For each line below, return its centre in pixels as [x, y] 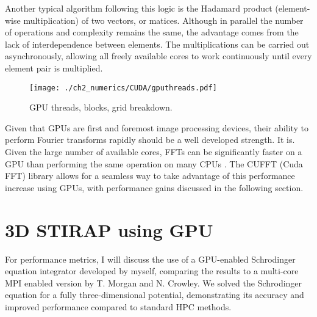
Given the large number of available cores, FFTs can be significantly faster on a [154, 151]
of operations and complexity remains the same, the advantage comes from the [152, 32]
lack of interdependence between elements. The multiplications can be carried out [157, 44]
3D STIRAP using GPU [109, 229]
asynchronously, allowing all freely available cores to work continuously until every [158, 56]
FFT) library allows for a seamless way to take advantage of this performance [150, 176]
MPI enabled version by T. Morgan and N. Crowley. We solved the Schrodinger [154, 282]
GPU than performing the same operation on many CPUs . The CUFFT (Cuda [154, 163]
